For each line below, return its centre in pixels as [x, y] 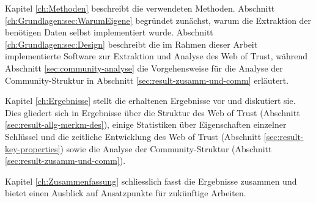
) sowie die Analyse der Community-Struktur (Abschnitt [166, 148]
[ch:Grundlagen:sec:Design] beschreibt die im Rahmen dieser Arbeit [131, 44]
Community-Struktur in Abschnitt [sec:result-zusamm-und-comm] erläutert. [147, 80]
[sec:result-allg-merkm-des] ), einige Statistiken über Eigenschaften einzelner [146, 124]
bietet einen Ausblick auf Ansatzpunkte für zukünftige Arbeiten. [126, 193]
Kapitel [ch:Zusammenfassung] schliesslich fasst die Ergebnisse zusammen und [151, 181]
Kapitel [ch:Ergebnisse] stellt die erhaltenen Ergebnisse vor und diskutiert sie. [150, 101]
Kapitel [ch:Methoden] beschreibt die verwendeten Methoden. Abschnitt [140, 8]
